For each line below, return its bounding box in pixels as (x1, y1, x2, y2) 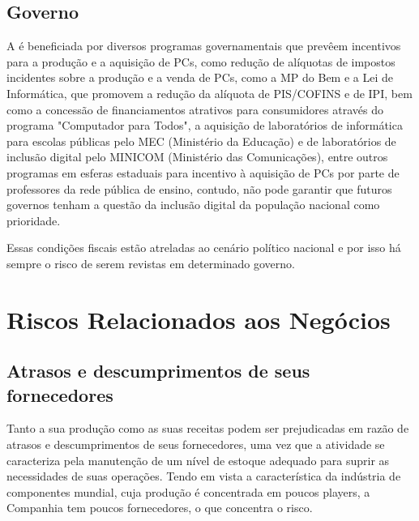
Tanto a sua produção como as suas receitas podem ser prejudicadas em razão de (6, 420, 409, 437)
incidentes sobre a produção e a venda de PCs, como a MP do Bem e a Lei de (6, 69, 394, 86)
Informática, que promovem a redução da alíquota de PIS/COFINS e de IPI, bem (6, 84, 413, 101)
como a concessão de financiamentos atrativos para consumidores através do (6, 100, 383, 117)
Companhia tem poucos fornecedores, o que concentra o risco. (6, 499, 313, 516)
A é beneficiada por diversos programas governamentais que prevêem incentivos (6, 37, 401, 54)
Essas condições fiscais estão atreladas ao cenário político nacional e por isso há (6, 239, 401, 256)
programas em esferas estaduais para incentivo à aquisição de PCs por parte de (6, 164, 400, 181)
